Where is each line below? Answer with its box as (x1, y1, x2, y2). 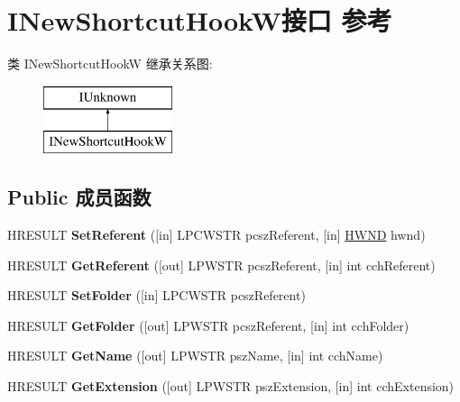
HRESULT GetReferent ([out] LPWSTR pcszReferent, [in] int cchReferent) (7, 255, 436, 274)
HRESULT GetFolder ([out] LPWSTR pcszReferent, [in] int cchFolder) (7, 315, 409, 334)
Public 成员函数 (7, 183, 152, 211)
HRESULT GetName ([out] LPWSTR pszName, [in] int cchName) (7, 346, 383, 365)
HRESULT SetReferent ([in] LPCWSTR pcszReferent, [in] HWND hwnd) (7, 225, 426, 244)
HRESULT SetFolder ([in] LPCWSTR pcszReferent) (7, 286, 306, 305)
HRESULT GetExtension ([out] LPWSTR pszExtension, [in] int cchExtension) (7, 377, 455, 396)
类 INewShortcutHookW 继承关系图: (7, 54, 213, 73)
